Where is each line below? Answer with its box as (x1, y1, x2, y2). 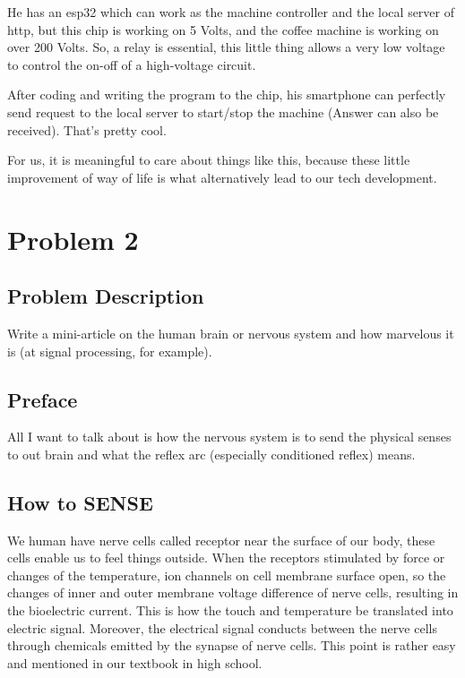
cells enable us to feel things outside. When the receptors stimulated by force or (7, 548, 445, 567)
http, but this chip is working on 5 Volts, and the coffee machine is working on (7, 20, 439, 39)
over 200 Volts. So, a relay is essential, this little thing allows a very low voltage (7, 38, 445, 56)
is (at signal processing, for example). (7, 341, 212, 360)
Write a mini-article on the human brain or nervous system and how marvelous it (7, 323, 454, 342)
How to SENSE (7, 488, 153, 516)
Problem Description (7, 282, 204, 310)
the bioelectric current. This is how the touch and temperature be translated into (7, 601, 453, 620)
